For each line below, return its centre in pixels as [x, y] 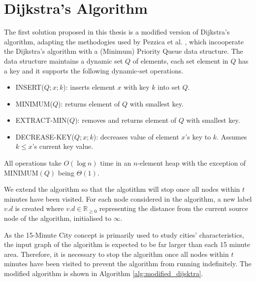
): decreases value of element [136, 136]
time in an [116, 163]
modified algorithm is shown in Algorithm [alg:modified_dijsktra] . [104, 273]
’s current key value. [63, 146]
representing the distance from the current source [174, 208]
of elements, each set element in [180, 60]
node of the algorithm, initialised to [58, 218]
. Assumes [232, 136]
